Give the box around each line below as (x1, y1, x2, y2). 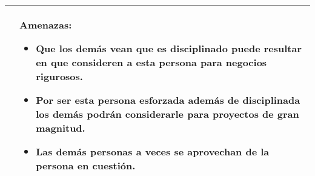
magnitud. (36, 121, 85, 135)
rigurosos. (36, 69, 83, 83)
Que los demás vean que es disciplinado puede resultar (36, 41, 302, 55)
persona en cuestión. (36, 158, 136, 172)
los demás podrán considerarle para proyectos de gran (36, 107, 299, 121)
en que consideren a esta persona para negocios (36, 55, 267, 69)
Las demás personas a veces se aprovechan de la (36, 144, 270, 158)
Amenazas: (19, 18, 72, 32)
